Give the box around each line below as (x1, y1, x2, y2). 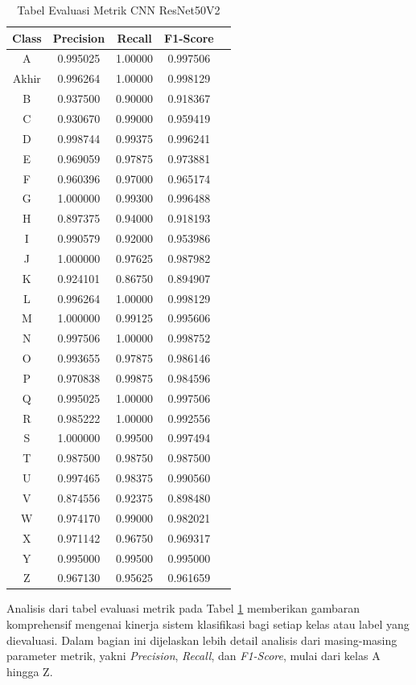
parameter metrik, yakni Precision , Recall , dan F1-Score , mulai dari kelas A (6, 647, 381, 664)
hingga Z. (6, 662, 53, 679)
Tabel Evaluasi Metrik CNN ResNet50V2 (17, 2, 220, 18)
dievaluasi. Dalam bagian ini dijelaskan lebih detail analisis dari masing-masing (6, 631, 397, 648)
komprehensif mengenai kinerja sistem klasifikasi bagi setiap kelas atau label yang (6, 616, 410, 633)
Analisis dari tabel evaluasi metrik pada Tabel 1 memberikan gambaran (6, 600, 360, 617)
